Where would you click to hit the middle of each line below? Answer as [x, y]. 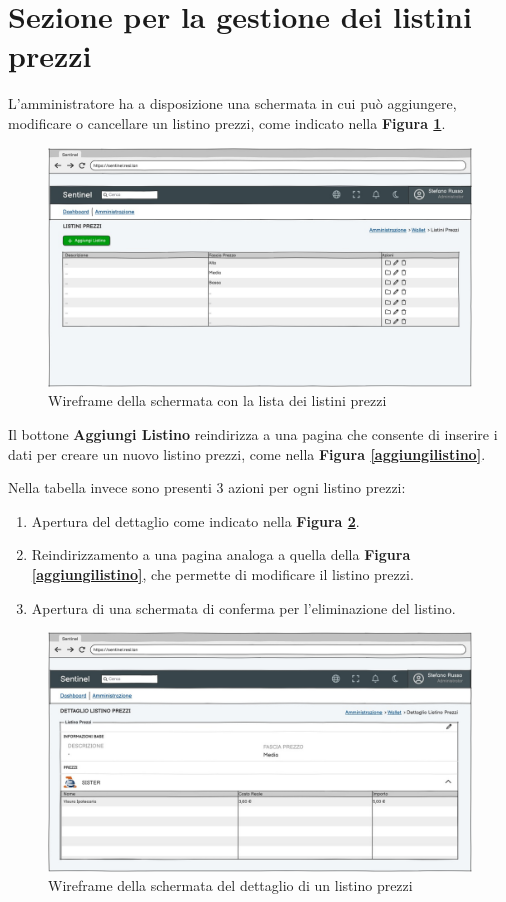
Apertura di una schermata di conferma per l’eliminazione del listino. [243, 607]
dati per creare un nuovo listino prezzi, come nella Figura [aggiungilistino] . [247, 453]
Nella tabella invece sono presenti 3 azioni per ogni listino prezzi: [207, 487]
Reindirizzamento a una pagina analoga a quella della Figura [221, 554]
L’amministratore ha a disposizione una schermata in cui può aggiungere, [232, 103]
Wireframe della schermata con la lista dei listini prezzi [217, 400]
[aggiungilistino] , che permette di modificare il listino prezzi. [222, 573]
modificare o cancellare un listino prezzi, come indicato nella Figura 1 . [227, 122]
